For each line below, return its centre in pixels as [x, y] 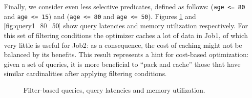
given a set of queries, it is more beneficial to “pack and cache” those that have [122, 64]
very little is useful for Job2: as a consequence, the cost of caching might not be [123, 45]
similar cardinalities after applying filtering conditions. [85, 73]
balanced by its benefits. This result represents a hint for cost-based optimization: [126, 54]
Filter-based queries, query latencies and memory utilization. [114, 89]
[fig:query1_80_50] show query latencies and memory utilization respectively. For [126, 26]
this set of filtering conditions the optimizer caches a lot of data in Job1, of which [126, 35]
